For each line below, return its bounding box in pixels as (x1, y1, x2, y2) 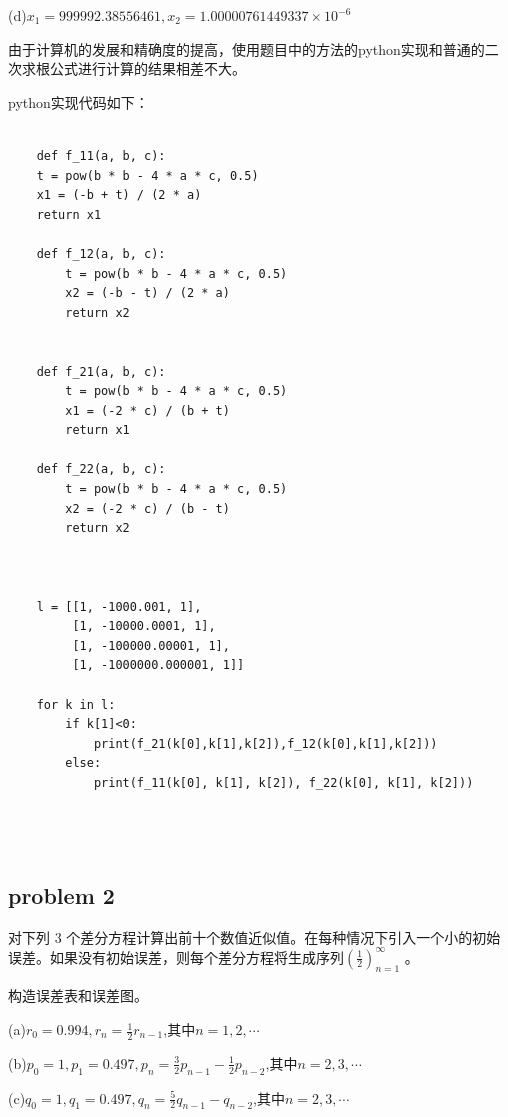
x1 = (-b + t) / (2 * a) (36, 188, 202, 203)
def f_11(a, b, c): (36, 148, 166, 163)
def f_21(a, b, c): (36, 364, 166, 379)
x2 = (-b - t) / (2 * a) (65, 286, 230, 301)
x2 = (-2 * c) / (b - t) (65, 501, 230, 516)
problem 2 (8, 879, 115, 910)
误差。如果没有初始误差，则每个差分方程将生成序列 (8, 946, 344, 967)
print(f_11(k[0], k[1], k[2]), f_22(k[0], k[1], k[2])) (93, 775, 474, 790)
